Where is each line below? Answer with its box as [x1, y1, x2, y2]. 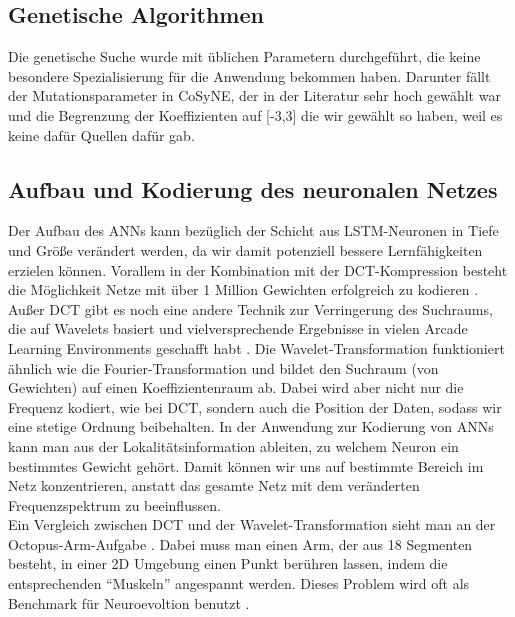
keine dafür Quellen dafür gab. [8, 124, 195, 145]
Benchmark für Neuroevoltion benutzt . [8, 592, 250, 613]
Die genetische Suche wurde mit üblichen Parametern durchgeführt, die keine [8, 46, 481, 67]
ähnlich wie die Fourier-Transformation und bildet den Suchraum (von [8, 357, 439, 378]
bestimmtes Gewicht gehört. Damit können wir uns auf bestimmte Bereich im [8, 455, 484, 476]
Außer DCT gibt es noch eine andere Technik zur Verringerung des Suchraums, [8, 298, 493, 319]
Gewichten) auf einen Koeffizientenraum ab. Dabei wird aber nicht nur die [8, 377, 464, 398]
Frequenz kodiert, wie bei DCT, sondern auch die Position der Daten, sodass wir [8, 396, 502, 417]
